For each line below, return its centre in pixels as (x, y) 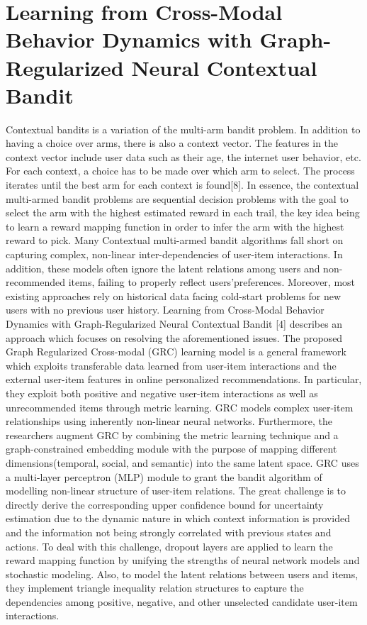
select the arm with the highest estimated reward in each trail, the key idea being (183, 212)
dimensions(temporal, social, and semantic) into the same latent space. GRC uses (182, 462)
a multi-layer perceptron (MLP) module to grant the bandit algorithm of (164, 476)
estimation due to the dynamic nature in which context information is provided (178, 518)
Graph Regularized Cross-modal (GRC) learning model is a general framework (176, 352)
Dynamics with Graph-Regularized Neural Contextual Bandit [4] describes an (174, 323)
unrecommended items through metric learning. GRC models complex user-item (180, 407)
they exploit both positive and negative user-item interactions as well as (162, 393)
